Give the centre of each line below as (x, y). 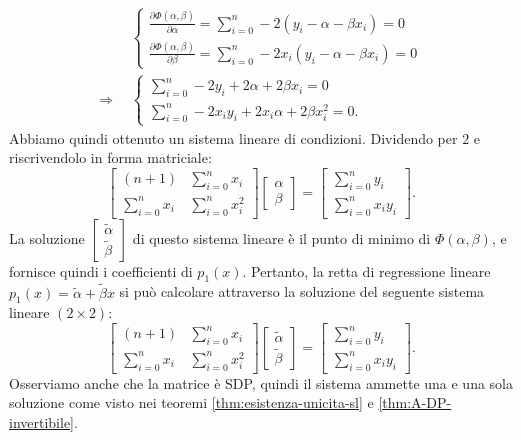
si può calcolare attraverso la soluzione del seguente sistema (302, 291)
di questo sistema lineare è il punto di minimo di (281, 237)
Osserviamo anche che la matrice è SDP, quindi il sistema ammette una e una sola (261, 382)
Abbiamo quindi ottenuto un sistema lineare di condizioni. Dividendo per (233, 137)
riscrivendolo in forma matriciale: (110, 157)
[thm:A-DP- (415, 402)
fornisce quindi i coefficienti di (101, 270)
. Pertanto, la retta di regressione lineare (366, 270)
